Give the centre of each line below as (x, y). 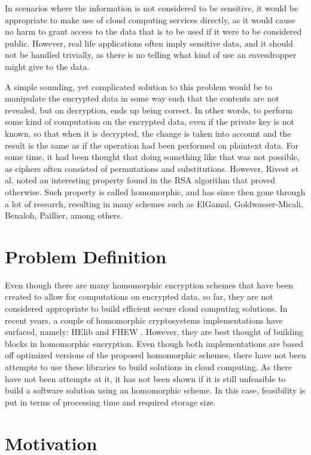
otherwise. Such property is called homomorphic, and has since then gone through (155, 191)
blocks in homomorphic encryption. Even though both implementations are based (154, 343)
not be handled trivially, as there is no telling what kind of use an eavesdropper (151, 55)
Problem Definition (86, 256)
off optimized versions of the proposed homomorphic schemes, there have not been (155, 355)
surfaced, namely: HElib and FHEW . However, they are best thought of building (154, 332)
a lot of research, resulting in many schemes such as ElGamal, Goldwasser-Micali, (154, 203)
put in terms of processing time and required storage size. (110, 402)
